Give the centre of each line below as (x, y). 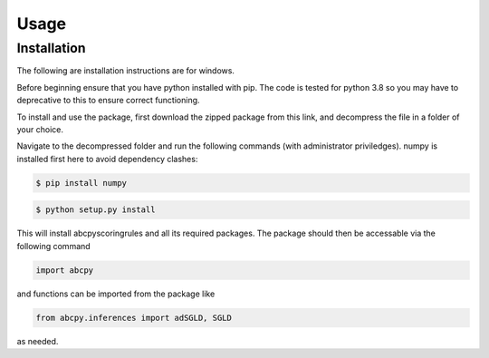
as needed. (38, 341)
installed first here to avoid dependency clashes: (107, 159)
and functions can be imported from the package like (116, 294)
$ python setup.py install (96, 210)
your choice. (40, 129)
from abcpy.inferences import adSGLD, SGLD (134, 318)
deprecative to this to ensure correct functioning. (108, 101)
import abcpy (65, 270)
